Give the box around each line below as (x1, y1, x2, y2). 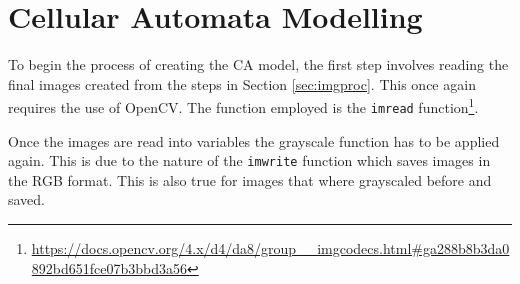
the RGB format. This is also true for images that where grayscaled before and (8, 169, 492, 190)
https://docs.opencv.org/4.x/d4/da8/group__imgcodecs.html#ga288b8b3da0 (31, 238, 510, 259)
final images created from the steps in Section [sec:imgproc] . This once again (8, 73, 476, 94)
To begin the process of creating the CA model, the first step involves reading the (8, 54, 509, 75)
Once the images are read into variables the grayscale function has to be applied (8, 130, 500, 151)
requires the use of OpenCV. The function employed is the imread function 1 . (8, 94, 479, 117)
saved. (8, 189, 46, 210)
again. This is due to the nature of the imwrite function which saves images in (8, 150, 491, 171)
